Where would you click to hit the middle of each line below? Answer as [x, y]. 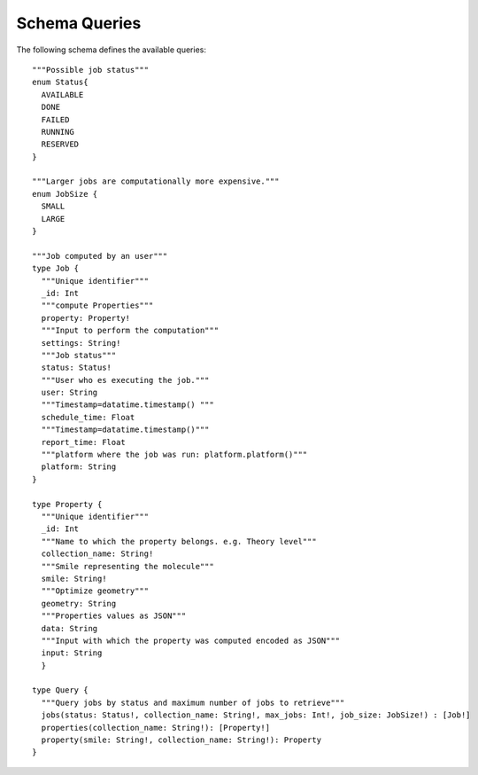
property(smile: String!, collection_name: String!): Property [181, 740]
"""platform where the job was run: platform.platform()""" [174, 455]
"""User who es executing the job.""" [125, 380]
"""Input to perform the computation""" [130, 331]
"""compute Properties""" [97, 305]
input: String [72, 653]
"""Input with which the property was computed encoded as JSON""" [191, 640]
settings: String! [81, 343]
